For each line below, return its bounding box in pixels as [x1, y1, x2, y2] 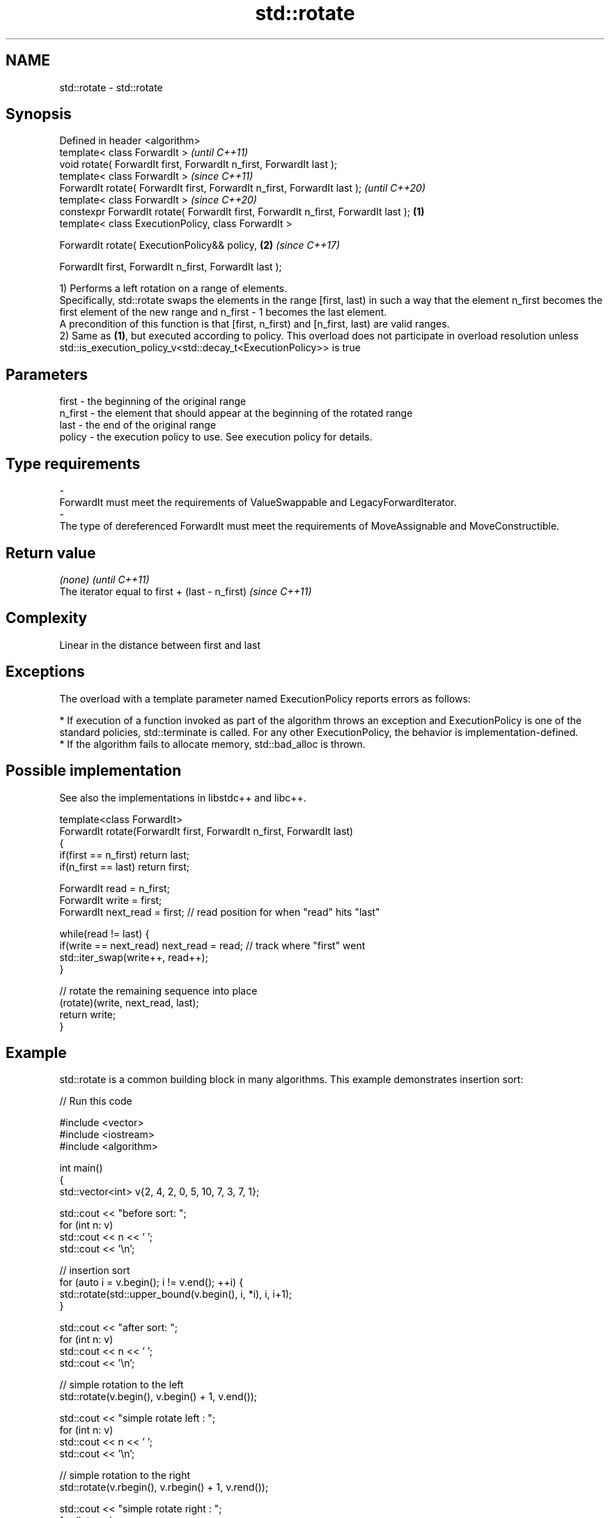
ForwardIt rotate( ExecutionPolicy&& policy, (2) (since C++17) [59, 239, 340, 252]
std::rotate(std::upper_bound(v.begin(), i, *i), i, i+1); [59, 1288, 292, 1301]
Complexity [6, 609, 88, 627]
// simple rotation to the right [59, 1469, 191, 1482]
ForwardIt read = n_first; [59, 882, 170, 894]
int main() [59, 1162, 103, 1174]
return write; [59, 1008, 116, 1020]
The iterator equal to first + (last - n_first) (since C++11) [59, 585, 312, 597]
